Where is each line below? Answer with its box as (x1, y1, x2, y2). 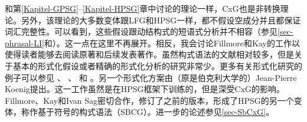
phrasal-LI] (5, 36, 44, 49)
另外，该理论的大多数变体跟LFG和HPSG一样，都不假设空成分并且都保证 (21, 13, 301, 26)
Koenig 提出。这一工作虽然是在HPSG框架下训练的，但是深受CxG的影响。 (5, 83, 285, 95)
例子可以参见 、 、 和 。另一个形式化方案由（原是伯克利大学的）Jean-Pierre (5, 71, 297, 83)
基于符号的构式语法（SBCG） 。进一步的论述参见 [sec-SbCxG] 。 (37, 106, 275, 118)
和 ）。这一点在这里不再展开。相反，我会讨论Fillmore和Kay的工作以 (44, 36, 300, 49)
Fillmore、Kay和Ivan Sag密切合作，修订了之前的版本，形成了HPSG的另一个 (5, 94, 294, 106)
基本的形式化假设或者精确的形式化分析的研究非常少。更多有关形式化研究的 (12, 59, 302, 72)
